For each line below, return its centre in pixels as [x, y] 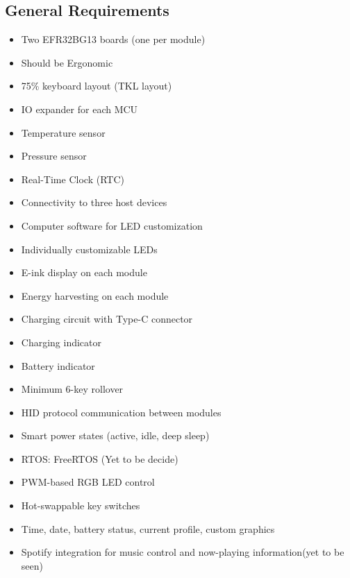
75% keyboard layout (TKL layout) [97, 86]
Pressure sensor [54, 156]
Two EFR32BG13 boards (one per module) [113, 39]
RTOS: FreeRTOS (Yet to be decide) [100, 458]
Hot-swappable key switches [81, 505]
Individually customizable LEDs [89, 249]
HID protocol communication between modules [121, 412]
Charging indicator [61, 342]
